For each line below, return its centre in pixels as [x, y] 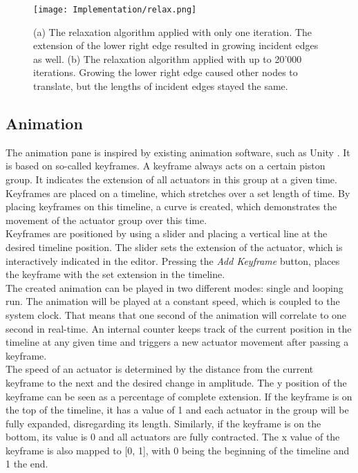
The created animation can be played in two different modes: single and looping [175, 287]
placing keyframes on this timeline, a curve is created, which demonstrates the [171, 206]
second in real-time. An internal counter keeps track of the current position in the [179, 328]
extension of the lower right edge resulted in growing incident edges [176, 45]
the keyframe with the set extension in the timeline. [115, 274]
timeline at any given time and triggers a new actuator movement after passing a [177, 342]
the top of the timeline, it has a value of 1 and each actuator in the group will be [177, 410]
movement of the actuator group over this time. [106, 220]
